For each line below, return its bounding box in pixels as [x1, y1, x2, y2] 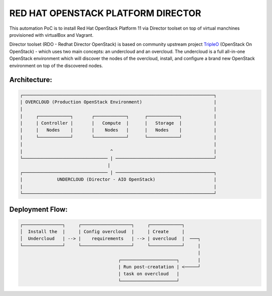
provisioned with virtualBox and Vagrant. [9, 32, 94, 38]
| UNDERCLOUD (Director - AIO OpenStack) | [20, 177, 217, 182]
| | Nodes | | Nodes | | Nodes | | [20, 127, 217, 133]
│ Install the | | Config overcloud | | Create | [20, 229, 185, 234]
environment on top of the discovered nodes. [9, 62, 103, 68]
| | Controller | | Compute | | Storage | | [20, 120, 217, 126]
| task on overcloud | [118, 271, 180, 277]
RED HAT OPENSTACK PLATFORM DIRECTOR [9, 8, 201, 19]
